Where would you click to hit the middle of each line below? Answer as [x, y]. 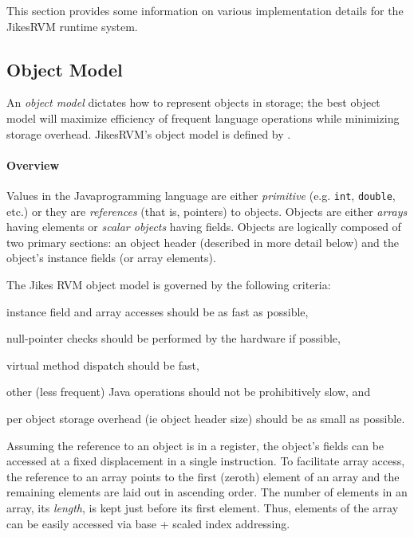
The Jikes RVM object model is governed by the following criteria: [169, 284]
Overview [33, 165]
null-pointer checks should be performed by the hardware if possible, [173, 338]
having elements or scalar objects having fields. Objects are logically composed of [204, 227]
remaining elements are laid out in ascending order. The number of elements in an [207, 492]
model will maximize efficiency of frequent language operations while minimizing [203, 118]
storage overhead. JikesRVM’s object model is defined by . [149, 133]
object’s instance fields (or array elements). [111, 258]
